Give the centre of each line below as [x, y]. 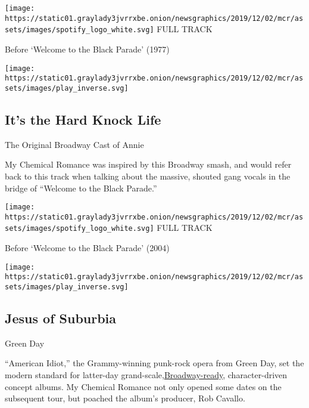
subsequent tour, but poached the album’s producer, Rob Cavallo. [125, 398]
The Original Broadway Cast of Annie [74, 144]
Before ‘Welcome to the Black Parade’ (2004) [87, 248]
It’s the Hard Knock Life [83, 119]
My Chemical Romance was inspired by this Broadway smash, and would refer [148, 164]
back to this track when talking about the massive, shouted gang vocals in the [148, 176]
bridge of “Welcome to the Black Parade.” [81, 188]
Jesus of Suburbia [61, 318]
